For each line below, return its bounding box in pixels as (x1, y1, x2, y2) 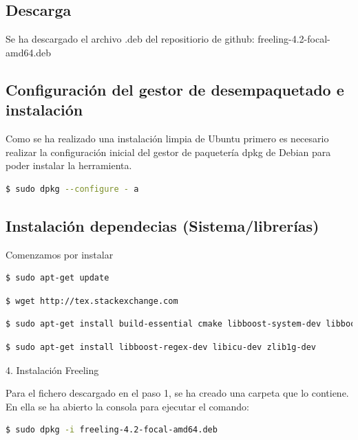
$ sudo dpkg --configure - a (6, 184, 139, 194)
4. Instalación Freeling (6, 362, 99, 377)
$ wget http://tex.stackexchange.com (6, 296, 178, 306)
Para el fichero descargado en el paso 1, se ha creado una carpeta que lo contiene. (6, 386, 349, 400)
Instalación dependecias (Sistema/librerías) (6, 214, 319, 236)
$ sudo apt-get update (6, 273, 109, 283)
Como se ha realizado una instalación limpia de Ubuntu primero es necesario (6, 131, 329, 145)
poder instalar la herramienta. (6, 158, 132, 173)
